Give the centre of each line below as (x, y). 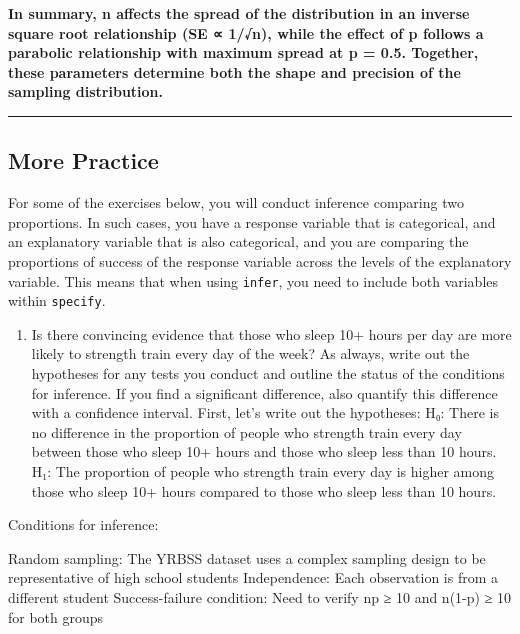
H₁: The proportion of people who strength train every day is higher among (263, 471)
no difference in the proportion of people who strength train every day (246, 431)
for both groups (56, 616)
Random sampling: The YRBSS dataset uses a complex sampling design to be (247, 557)
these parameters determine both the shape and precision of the (234, 71)
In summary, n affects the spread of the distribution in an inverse (239, 13)
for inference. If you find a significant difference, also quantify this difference (264, 392)
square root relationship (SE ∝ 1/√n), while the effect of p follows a (246, 32)
